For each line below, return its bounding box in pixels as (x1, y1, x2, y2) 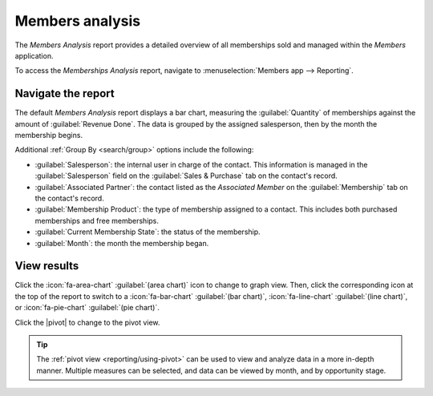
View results (14, 259, 79, 273)
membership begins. (14, 131, 83, 140)
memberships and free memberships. (34, 216, 160, 225)
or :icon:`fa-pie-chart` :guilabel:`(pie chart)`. (14, 303, 160, 313)
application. (14, 51, 54, 60)
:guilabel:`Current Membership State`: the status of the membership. (34, 227, 261, 236)
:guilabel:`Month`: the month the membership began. (34, 238, 209, 248)
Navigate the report (14, 87, 115, 100)
